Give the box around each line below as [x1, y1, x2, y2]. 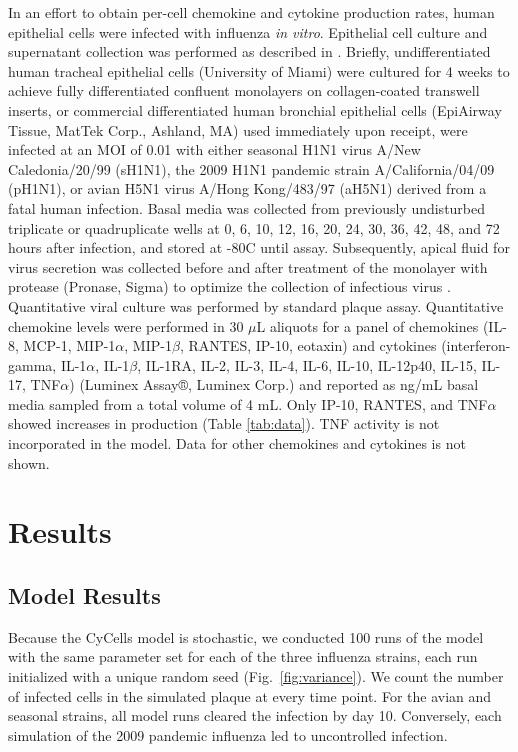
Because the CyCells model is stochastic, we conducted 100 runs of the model [8, 626, 484, 647]
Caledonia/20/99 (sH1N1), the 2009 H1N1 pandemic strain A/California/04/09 [8, 158, 495, 179]
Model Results [8, 580, 161, 611]
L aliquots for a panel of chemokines [256, 315, 479, 336]
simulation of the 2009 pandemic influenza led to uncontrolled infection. [8, 724, 448, 745]
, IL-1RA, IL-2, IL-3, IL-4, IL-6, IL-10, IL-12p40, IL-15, [137, 354, 477, 375]
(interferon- [441, 335, 511, 356]
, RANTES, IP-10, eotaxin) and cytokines [179, 335, 437, 356]
